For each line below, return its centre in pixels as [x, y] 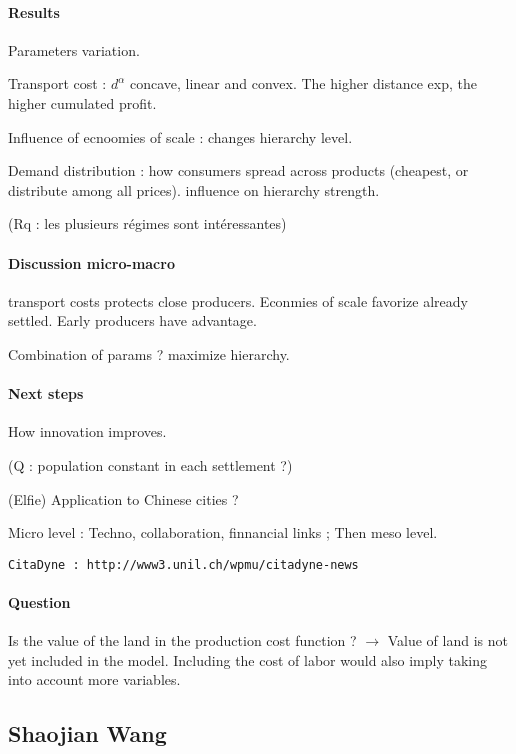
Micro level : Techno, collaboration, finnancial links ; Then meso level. [223, 532]
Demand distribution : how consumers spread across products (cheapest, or [238, 170]
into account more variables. [94, 679]
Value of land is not [447, 640]
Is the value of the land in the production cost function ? [182, 640]
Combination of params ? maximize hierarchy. [149, 353]
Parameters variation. [74, 49]
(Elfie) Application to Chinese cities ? [123, 498]
